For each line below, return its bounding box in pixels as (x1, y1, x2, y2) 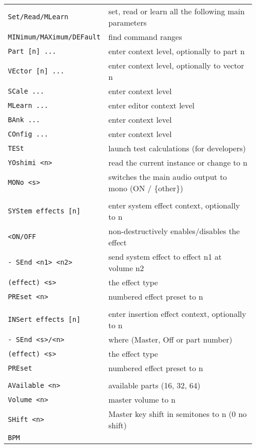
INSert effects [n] (8, 315, 81, 323)
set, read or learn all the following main (108, 5, 245, 17)
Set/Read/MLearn (8, 13, 68, 21)
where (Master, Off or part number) (108, 334, 232, 345)
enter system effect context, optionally (108, 200, 240, 211)
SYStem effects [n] (8, 207, 81, 215)
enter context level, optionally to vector (108, 60, 244, 71)
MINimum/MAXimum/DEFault (8, 33, 101, 41)
